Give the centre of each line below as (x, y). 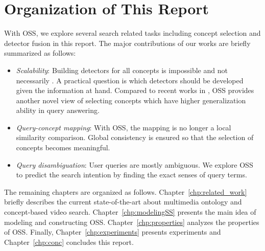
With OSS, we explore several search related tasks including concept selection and (132, 33)
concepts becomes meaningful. (63, 147)
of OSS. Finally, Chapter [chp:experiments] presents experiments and (113, 232)
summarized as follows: (40, 53)
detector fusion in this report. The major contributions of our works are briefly (127, 43)
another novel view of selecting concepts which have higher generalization (131, 100)
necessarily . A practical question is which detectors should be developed (130, 80)
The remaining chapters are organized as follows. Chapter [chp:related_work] (126, 191)
